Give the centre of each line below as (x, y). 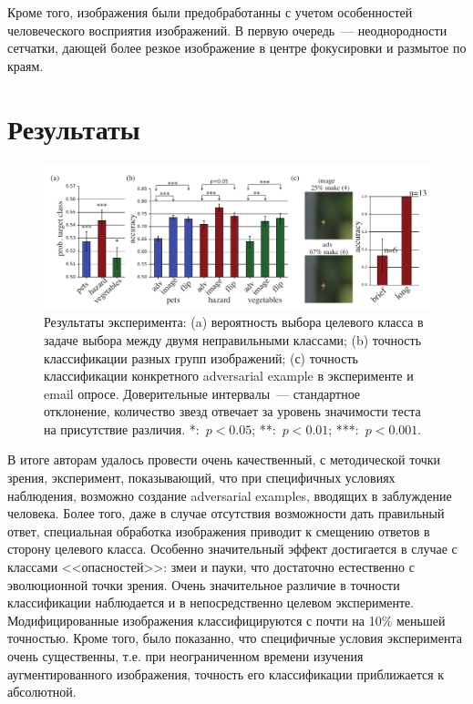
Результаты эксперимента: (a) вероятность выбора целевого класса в (234, 322)
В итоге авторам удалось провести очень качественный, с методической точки (224, 459)
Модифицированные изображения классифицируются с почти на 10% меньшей (226, 620)
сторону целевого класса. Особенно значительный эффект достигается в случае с (232, 549)
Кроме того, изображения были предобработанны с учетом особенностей (210, 12)
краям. (26, 65)
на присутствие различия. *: (122, 429)
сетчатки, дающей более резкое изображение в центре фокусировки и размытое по (237, 48)
